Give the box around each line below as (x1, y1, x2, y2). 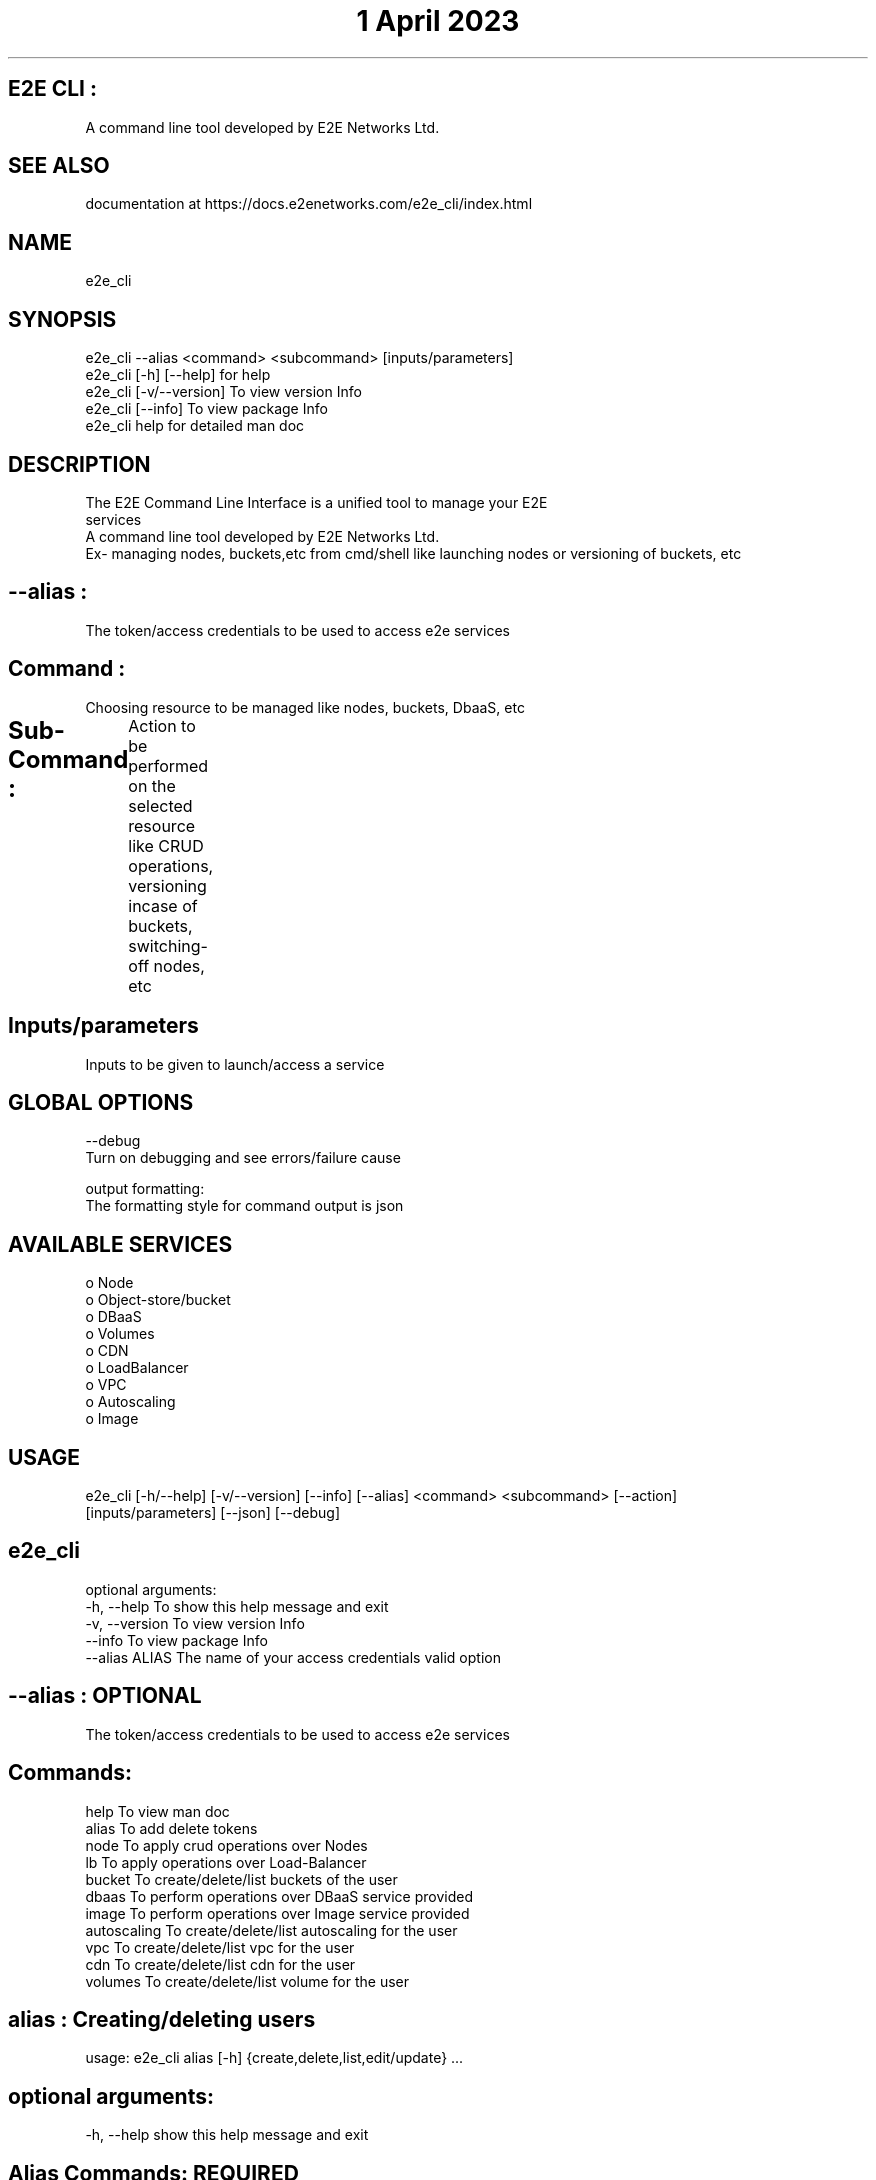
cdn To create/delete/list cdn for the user (85, 1955, 356, 1973)
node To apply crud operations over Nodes (85, 1836, 368, 1854)
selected (128, 795, 193, 816)
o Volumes (85, 1325, 155, 1343)
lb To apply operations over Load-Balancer (85, 1853, 367, 1871)
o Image (85, 1410, 139, 1428)
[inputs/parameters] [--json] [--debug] (85, 1504, 341, 1522)
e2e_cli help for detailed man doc (85, 417, 305, 435)
